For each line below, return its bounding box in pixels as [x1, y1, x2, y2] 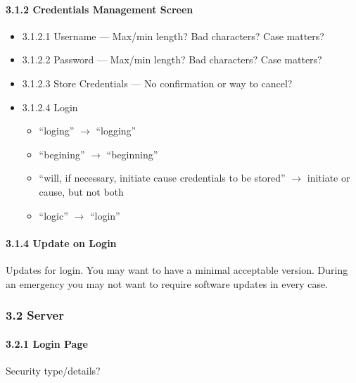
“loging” [39, 123, 75, 138]
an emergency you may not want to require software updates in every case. [6, 276, 329, 291]
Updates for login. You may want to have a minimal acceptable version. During [6, 262, 348, 277]
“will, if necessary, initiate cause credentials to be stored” [39, 170, 286, 185]
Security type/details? [6, 363, 101, 377]
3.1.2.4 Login [22, 99, 78, 114]
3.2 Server [6, 306, 64, 324]
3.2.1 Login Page [6, 336, 88, 351]
